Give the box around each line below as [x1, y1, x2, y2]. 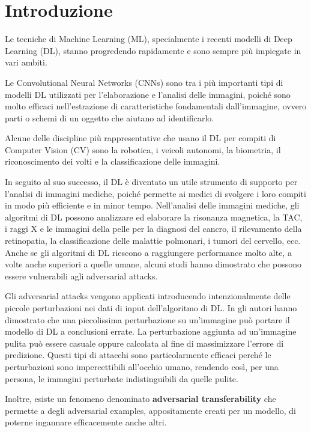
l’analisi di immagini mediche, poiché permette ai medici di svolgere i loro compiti [5, 187, 306, 199]
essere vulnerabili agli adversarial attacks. [5, 269, 158, 282]
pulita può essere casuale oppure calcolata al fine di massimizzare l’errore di [5, 336, 284, 349]
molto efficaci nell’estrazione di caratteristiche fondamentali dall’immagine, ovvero [5, 100, 307, 112]
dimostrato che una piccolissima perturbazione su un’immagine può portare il [5, 313, 290, 326]
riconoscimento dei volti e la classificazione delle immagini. [5, 155, 220, 168]
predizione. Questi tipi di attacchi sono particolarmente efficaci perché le [5, 348, 271, 361]
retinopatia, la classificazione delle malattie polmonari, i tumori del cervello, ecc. [5, 234, 301, 247]
